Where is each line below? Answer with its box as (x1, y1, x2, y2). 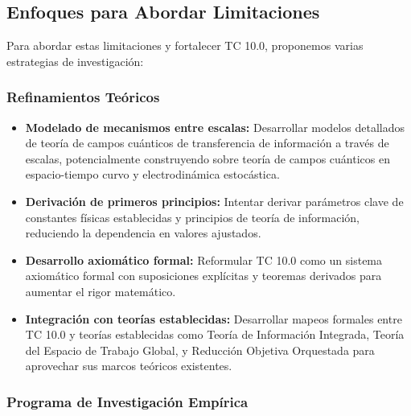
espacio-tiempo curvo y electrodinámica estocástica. (25, 166, 280, 183)
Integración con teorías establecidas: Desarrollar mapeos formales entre (25, 310, 402, 327)
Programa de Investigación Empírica (6, 391, 249, 411)
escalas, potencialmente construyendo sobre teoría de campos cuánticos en (25, 150, 390, 167)
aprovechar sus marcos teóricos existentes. (25, 357, 232, 374)
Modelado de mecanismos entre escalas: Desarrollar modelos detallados (25, 118, 405, 135)
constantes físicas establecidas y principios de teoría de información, (25, 208, 360, 225)
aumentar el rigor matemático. (25, 282, 176, 299)
